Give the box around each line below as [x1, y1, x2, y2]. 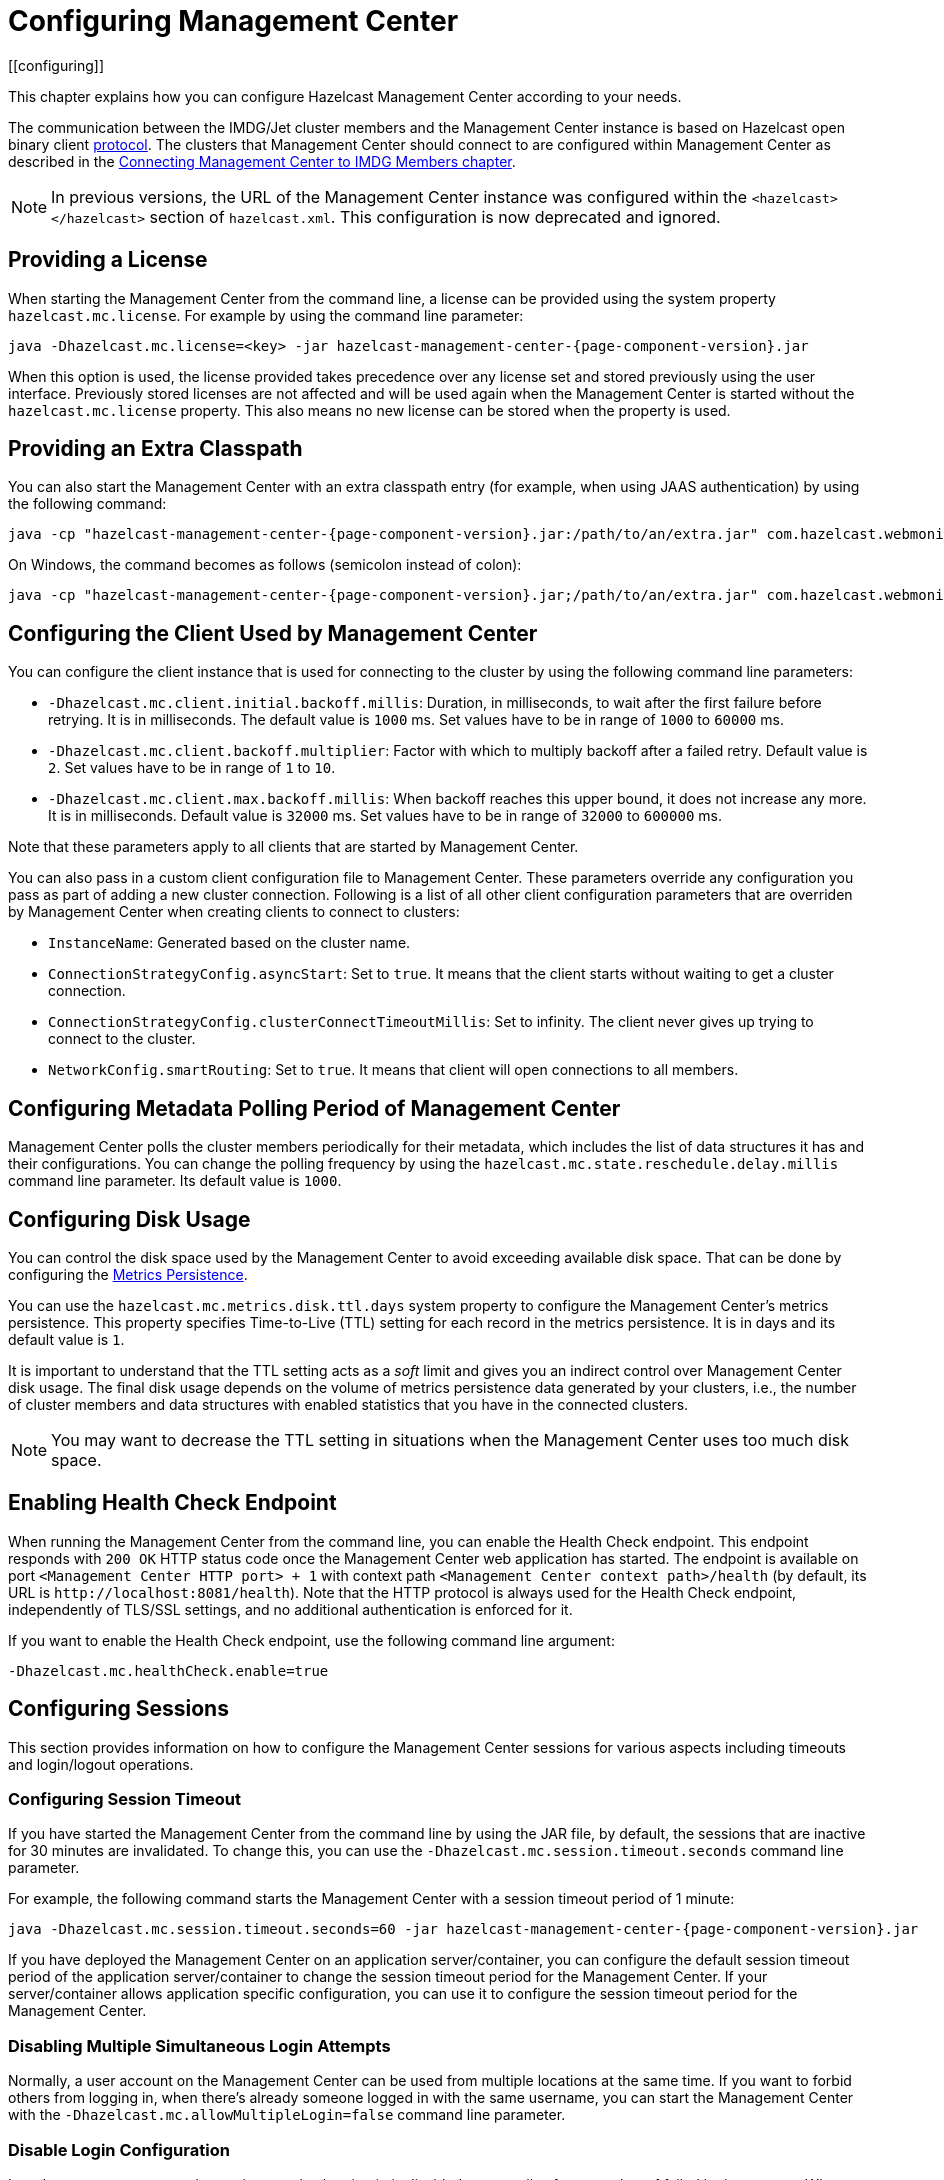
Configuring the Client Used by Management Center [8, 620, 538, 646]
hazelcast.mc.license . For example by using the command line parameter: [8, 306, 524, 324]
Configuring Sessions [8, 1696, 229, 1722]
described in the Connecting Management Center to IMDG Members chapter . [8, 152, 516, 170]
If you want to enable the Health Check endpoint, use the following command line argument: [8, 1631, 615, 1649]
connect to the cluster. [48, 1030, 196, 1048]
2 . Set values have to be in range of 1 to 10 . [48, 759, 336, 777]
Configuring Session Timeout [8, 1789, 242, 1810]
